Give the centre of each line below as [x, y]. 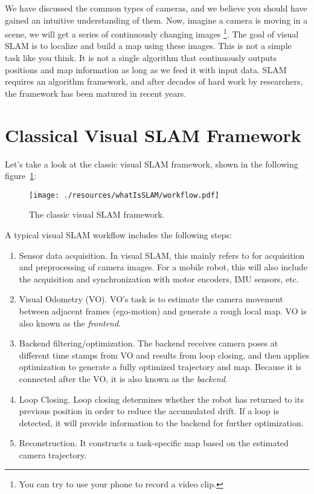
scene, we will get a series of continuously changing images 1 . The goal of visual [152, 33]
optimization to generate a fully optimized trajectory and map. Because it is [160, 367]
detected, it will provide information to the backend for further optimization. [161, 422]
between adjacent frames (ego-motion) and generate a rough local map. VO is [163, 310]
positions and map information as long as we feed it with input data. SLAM [146, 69]
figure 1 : [21, 176]
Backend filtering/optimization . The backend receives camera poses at [149, 343]
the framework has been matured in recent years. [96, 93]
